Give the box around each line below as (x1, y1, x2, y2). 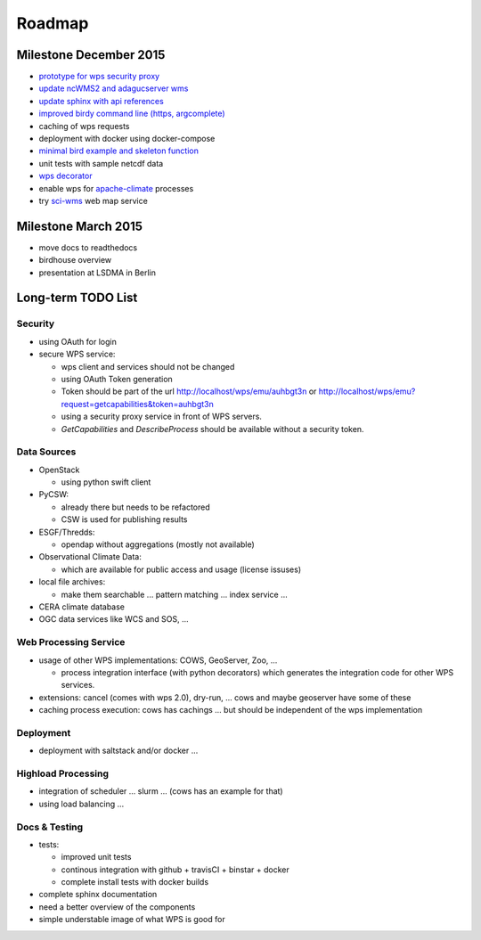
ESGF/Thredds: (38, 527, 95, 537)
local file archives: (38, 576, 106, 587)
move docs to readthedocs (38, 241, 138, 253)
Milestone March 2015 (16, 218, 143, 233)
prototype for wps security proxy (38, 71, 160, 82)
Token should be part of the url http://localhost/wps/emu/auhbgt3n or (61, 386, 317, 396)
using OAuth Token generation (61, 373, 173, 384)
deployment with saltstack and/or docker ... (38, 745, 199, 756)
